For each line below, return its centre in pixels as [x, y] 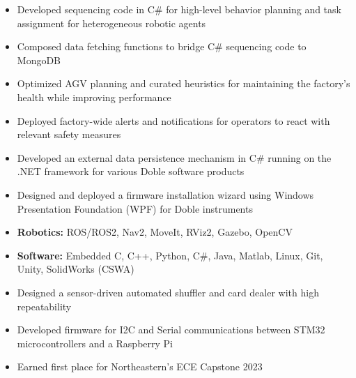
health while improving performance [94, 97]
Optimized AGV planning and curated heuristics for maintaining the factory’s [184, 83]
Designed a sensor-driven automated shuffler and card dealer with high [168, 292]
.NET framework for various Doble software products [131, 171]
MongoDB [39, 60]
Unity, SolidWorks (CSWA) [76, 269]
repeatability [44, 306]
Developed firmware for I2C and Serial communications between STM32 [171, 330]
